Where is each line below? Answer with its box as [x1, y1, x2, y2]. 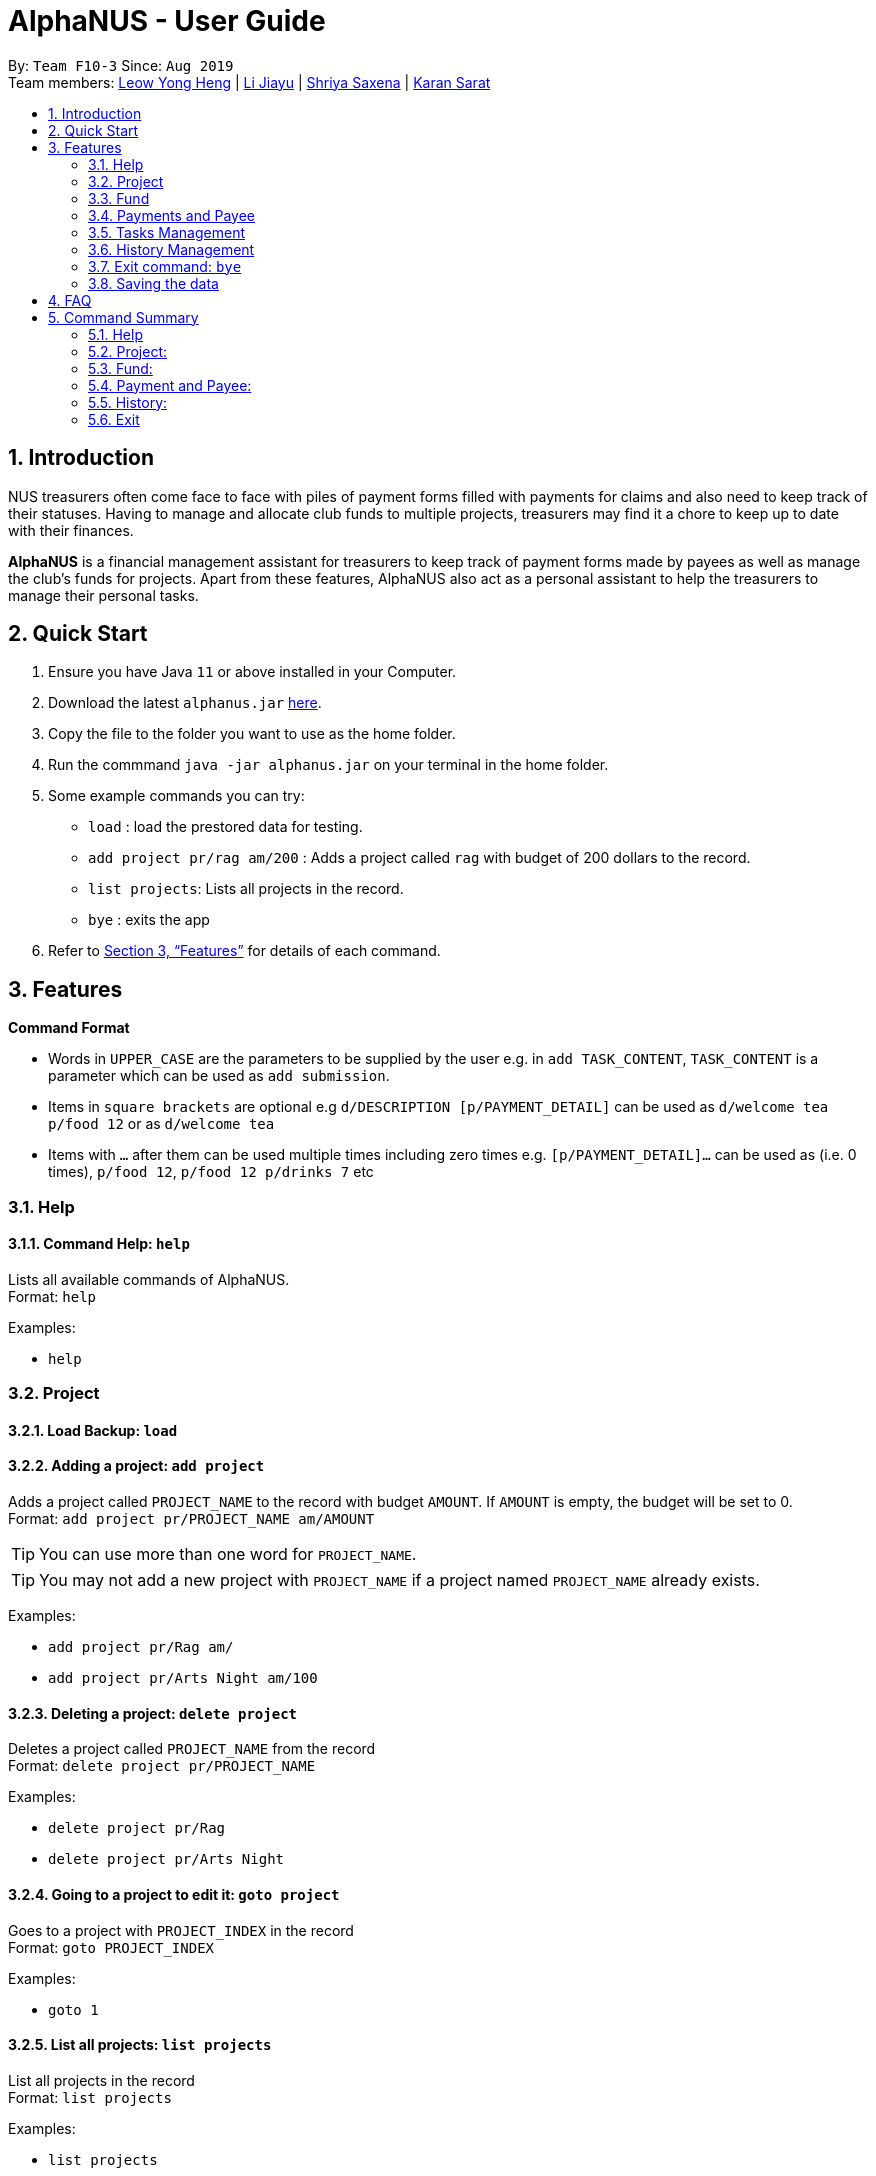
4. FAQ [48, 291, 92, 309]
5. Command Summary [48, 308, 199, 326]
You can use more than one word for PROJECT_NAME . [39, 1544, 417, 1565]
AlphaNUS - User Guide [8, 4, 326, 38]
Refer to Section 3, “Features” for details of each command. [48, 942, 441, 960]
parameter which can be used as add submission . [48, 1067, 390, 1085]
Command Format [8, 1019, 130, 1037]
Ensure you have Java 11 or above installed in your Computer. [48, 663, 457, 681]
